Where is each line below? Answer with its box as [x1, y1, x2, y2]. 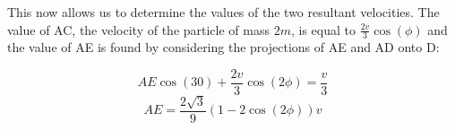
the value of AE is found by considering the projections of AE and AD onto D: [7, 38, 440, 56]
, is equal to [290, 20, 356, 39]
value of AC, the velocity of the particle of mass [7, 20, 270, 39]
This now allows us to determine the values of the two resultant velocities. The [7, 3, 440, 21]
